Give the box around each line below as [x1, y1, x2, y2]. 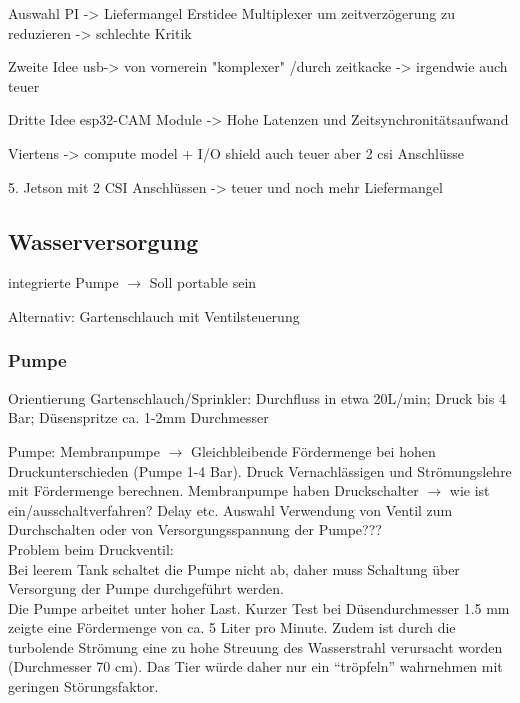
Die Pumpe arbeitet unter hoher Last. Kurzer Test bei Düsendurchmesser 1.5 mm [8, 597, 510, 618]
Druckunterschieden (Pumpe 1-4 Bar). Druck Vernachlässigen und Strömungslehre [8, 460, 512, 481]
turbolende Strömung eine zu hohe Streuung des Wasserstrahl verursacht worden [8, 636, 503, 657]
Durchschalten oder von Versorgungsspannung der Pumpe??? [8, 519, 382, 540]
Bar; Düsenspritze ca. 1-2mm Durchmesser [8, 407, 269, 428]
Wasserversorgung [8, 225, 199, 256]
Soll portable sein [149, 272, 257, 293]
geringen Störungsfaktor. [8, 676, 159, 697]
